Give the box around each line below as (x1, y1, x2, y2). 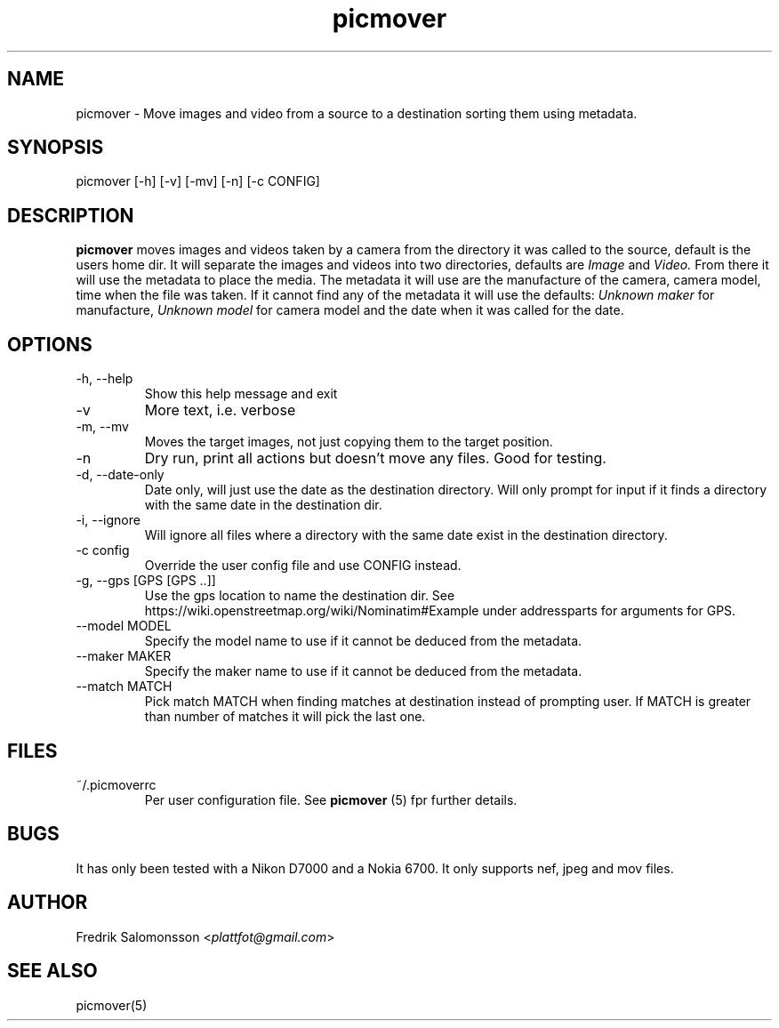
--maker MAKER (76, 648, 172, 664)
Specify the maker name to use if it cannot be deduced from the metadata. (144, 663, 582, 679)
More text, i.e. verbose (144, 401, 296, 420)
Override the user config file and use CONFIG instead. (144, 558, 462, 574)
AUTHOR (7, 891, 88, 914)
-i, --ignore (76, 512, 141, 528)
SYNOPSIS (7, 136, 104, 159)
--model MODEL (76, 618, 172, 634)
